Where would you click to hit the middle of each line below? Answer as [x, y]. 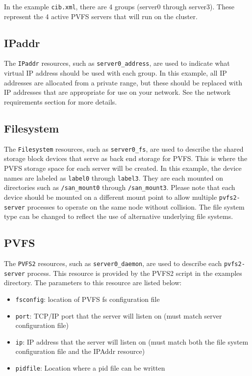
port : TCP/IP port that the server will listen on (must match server [119, 315]
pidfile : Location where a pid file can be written [90, 368]
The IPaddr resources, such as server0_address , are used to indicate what [117, 63]
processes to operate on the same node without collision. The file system [136, 206]
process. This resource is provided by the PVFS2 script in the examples [135, 273]
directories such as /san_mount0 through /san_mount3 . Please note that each [120, 187]
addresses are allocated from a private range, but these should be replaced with [123, 82]
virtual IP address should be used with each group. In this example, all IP [115, 73]
